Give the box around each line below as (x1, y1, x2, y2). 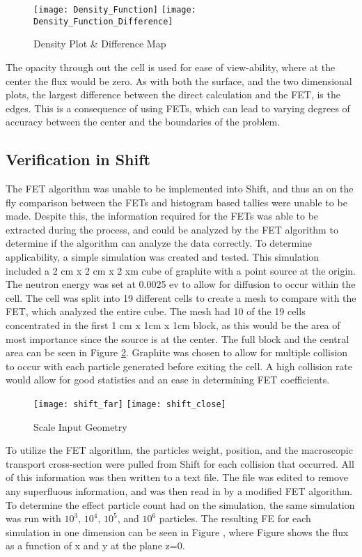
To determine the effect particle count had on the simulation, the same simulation (6, 497, 355, 512)
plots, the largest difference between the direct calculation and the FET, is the (6, 87, 340, 102)
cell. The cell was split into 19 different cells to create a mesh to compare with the (6, 290, 356, 305)
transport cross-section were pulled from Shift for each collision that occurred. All (6, 456, 354, 471)
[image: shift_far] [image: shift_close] (33, 399, 226, 409)
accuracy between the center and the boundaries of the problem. (6, 114, 281, 129)
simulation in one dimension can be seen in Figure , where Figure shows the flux (6, 524, 349, 539)
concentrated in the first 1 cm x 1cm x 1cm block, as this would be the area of (6, 318, 340, 333)
